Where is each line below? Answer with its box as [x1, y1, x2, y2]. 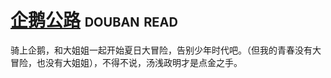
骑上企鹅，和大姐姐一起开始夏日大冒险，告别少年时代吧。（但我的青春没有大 [10, 44, 322, 56]
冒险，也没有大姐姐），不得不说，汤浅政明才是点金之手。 [10, 56, 243, 68]
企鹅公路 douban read [10, 9, 178, 32]
